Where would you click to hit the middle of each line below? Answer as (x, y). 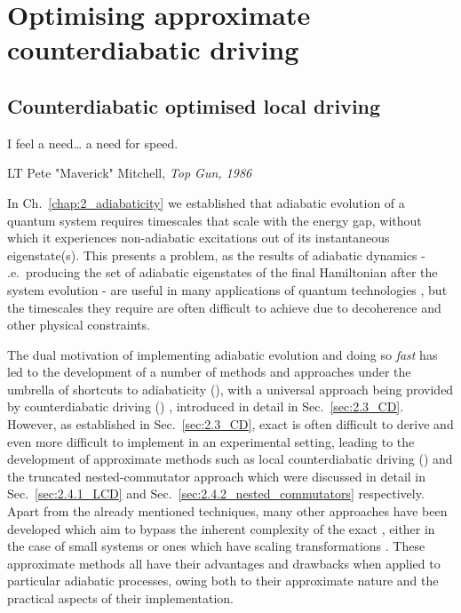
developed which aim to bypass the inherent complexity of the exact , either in (221, 528)
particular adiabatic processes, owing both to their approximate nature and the (223, 581)
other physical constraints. (79, 325)
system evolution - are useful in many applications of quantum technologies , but (227, 289)
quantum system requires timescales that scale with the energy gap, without (215, 220)
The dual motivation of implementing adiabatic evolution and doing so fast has (223, 354)
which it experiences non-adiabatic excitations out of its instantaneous (199, 238)
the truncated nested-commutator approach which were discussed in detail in (217, 476)
